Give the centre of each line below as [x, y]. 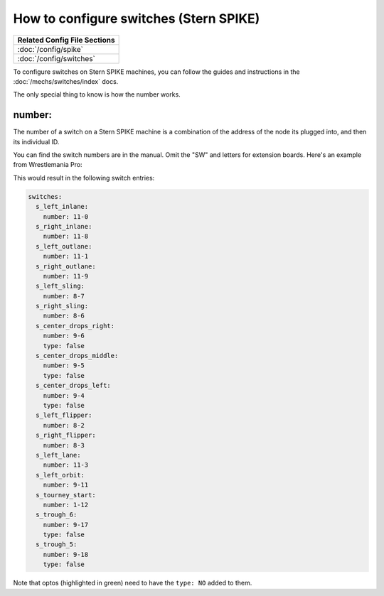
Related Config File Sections [66, 40]
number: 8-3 [64, 445]
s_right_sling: [62, 306]
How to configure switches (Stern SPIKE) [137, 18]
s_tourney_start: [66, 495]
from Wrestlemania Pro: [48, 165]
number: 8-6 [64, 316]
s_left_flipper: [64, 415]
